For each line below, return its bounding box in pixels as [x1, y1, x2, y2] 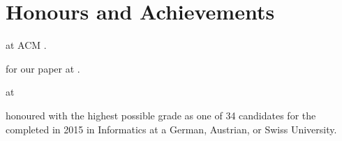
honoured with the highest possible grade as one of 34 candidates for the [6, 107, 316, 122]
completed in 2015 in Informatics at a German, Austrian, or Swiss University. [6, 121, 337, 136]
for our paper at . [6, 61, 80, 75]
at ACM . [6, 38, 47, 52]
